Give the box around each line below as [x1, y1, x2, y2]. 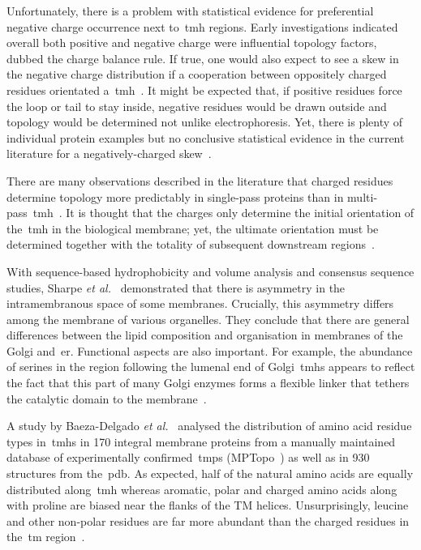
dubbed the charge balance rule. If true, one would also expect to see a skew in [6, 49, 399, 66]
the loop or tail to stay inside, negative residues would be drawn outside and [6, 97, 387, 114]
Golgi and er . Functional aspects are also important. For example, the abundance [6, 342, 413, 359]
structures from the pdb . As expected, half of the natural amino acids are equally [6, 465, 414, 482]
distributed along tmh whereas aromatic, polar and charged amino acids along [6, 480, 397, 497]
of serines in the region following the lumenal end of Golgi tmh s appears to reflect [6, 358, 415, 375]
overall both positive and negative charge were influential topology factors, [6, 34, 377, 51]
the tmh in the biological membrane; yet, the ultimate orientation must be [6, 220, 379, 237]
